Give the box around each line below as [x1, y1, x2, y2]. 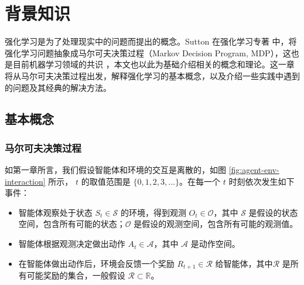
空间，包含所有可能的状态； [18, 218, 125, 230]
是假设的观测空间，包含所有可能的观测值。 [134, 218, 298, 230]
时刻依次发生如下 [228, 175, 295, 187]
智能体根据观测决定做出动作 [18, 238, 125, 250]
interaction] [5, 175, 46, 187]
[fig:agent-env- [228, 164, 279, 176]
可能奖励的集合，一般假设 [26, 269, 125, 281]
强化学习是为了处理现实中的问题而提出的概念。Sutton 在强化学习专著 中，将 [5, 35, 297, 48]
